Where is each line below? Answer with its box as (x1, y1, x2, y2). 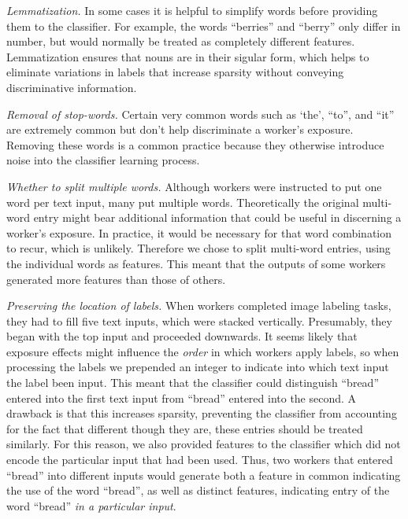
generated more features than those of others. (6, 271, 226, 287)
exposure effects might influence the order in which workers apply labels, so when (6, 343, 399, 359)
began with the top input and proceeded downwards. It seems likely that (6, 328, 358, 344)
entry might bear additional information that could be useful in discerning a (33, 209, 402, 226)
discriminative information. (6, 79, 137, 95)
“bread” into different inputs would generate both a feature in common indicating (6, 466, 401, 483)
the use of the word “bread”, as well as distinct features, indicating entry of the (6, 482, 390, 499)
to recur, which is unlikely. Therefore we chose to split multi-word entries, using (6, 240, 391, 256)
